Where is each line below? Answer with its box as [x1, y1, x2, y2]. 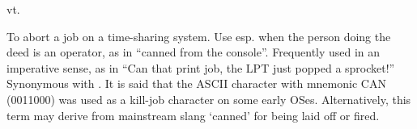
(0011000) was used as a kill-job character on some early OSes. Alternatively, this [6, 90, 411, 107]
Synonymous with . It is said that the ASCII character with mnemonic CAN [6, 75, 386, 92]
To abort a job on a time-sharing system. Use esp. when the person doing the [6, 27, 391, 44]
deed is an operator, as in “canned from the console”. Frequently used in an [6, 44, 381, 60]
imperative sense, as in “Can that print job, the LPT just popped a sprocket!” [6, 59, 395, 76]
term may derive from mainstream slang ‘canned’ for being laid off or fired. [6, 106, 380, 123]
